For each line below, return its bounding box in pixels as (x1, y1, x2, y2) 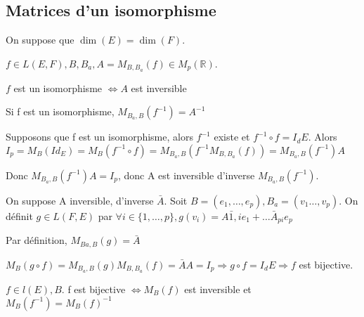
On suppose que (6, 32, 74, 47)
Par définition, (6, 233, 67, 247)
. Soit (164, 193, 188, 207)
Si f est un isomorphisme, (6, 104, 115, 119)
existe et (214, 129, 250, 144)
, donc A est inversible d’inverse (117, 167, 255, 182)
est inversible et (184, 281, 252, 296)
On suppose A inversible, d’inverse (6, 193, 154, 207)
